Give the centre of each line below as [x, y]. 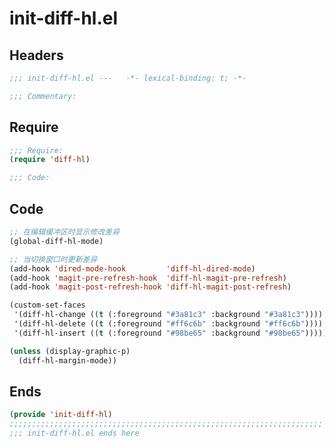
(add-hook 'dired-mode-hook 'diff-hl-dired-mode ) [132, 268]
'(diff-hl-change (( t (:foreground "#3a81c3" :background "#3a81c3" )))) [168, 315]
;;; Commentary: [43, 96]
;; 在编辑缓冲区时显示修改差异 [65, 232]
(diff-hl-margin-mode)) [67, 360]
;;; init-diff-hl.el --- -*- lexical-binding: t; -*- [128, 78]
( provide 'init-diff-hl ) [61, 415]
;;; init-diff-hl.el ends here [74, 433]
